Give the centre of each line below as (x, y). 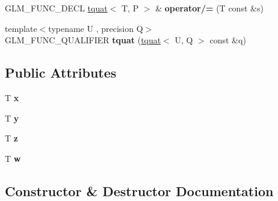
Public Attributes (61, 73)
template (21, 28)
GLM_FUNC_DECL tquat (56, 8)
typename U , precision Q (96, 28)
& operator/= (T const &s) (209, 8)
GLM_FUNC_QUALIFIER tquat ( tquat (83, 40)
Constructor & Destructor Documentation (139, 190)
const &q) (228, 40)
